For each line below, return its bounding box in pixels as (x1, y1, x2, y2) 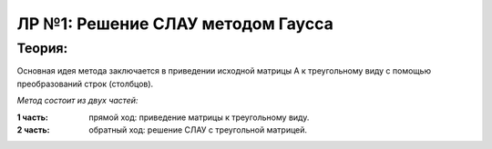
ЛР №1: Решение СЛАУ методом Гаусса (16, 14, 334, 34)
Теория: (16, 40, 68, 56)
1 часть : (16, 112, 49, 123)
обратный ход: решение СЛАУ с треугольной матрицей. (88, 124, 308, 135)
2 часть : (16, 124, 50, 135)
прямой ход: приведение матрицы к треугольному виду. (88, 112, 310, 123)
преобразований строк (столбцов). (16, 78, 154, 89)
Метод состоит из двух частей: (16, 95, 138, 106)
